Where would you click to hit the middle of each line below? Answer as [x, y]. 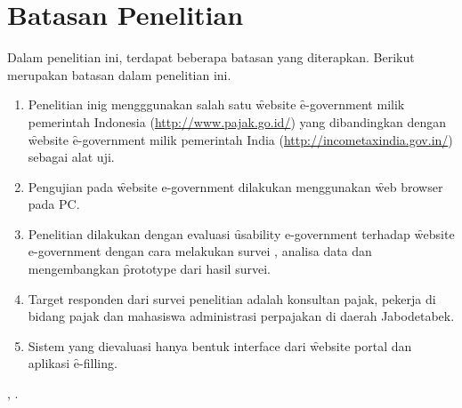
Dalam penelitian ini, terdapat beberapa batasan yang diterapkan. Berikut [211, 57]
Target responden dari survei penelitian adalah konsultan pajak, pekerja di [232, 298]
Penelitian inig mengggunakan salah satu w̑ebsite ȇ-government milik [216, 104]
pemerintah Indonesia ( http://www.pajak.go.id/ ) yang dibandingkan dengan [237, 121]
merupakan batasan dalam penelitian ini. [119, 74]
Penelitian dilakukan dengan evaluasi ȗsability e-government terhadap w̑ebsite [241, 233]
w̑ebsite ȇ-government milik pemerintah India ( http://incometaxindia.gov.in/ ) [240, 139]
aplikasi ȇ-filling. [73, 363]
